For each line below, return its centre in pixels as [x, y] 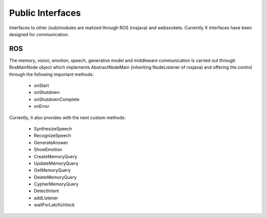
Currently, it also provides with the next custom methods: [67, 117]
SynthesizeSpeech [53, 129]
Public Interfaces [45, 13]
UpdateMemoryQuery [56, 163]
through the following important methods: [51, 74]
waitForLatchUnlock [54, 205]
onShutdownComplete [57, 99]
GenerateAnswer [51, 142]
